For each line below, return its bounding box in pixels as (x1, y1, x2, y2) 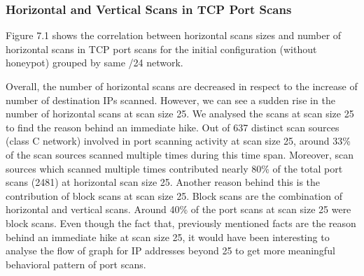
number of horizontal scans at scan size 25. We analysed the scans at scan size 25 (6, 106, 354, 121)
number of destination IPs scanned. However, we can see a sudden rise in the (6, 92, 335, 107)
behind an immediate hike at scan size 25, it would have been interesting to (6, 229, 330, 244)
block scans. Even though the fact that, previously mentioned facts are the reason (6, 215, 356, 230)
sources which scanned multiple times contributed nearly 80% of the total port (6, 161, 343, 175)
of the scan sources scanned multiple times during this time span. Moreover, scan (6, 147, 353, 161)
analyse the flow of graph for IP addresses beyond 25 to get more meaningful (6, 243, 335, 258)
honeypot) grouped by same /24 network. (6, 55, 183, 70)
